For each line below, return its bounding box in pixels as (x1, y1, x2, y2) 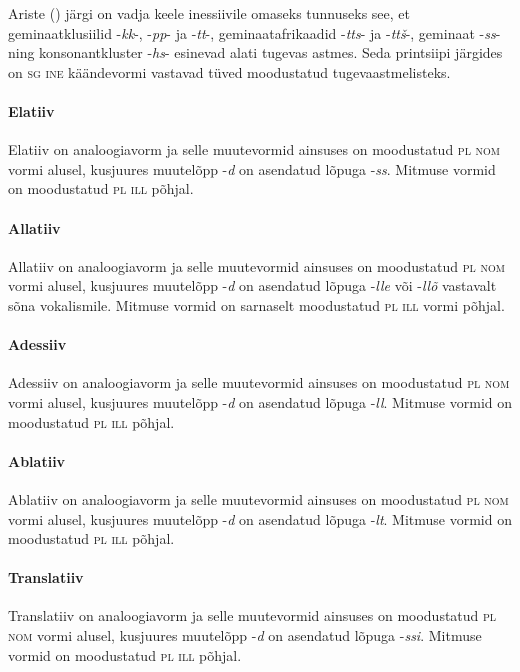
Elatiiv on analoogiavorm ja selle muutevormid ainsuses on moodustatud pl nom (8, 139, 501, 160)
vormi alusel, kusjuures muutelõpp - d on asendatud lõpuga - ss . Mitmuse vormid (8, 158, 496, 179)
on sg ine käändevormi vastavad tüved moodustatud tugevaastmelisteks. (8, 61, 451, 82)
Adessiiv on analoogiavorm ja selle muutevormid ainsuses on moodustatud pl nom (8, 372, 510, 393)
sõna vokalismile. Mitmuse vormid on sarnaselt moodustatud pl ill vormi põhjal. (8, 294, 505, 315)
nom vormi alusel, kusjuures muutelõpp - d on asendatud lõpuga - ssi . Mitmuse (8, 625, 482, 646)
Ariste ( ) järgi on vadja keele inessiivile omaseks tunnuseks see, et (8, 3, 410, 23)
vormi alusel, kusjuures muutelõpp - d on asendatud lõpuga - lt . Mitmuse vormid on (8, 508, 512, 529)
